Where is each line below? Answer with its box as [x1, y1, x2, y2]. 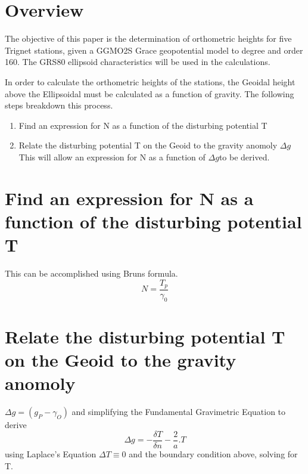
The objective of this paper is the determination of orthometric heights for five [5, 32, 292, 45]
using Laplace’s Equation [5, 448, 97, 460]
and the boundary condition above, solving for [129, 448, 298, 460]
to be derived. [219, 150, 270, 163]
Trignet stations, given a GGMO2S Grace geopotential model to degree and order [5, 44, 303, 56]
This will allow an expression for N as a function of [18, 150, 206, 163]
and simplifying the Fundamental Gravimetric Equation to [71, 405, 286, 418]
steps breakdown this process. [5, 99, 113, 111]
